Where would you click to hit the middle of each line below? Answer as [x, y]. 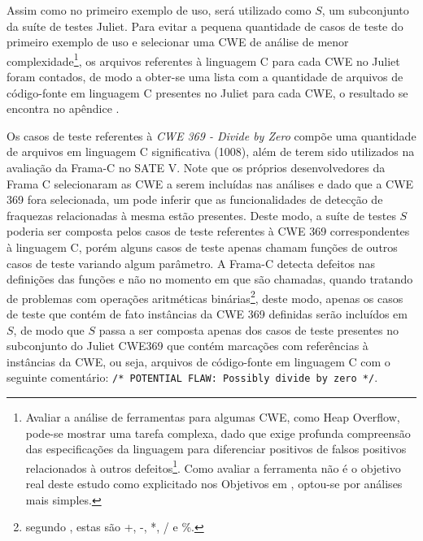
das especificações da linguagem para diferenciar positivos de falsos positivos [216, 449]
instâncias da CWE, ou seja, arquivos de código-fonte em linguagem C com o [198, 361]
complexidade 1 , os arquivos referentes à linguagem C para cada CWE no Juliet [203, 59]
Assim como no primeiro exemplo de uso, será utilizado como [159, 10]
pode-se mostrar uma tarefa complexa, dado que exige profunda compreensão [218, 433]
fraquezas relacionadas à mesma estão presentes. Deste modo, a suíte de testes [201, 215]
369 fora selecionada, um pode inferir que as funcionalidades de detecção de [195, 199]
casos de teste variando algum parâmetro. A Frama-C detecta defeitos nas [191, 263]
